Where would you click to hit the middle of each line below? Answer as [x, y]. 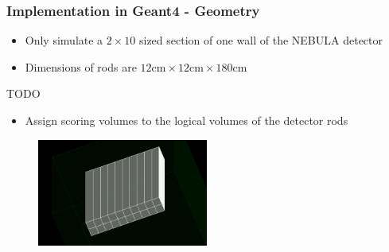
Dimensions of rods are [81, 66]
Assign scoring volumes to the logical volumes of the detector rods [187, 120]
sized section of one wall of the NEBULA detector [261, 40]
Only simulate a [64, 40]
